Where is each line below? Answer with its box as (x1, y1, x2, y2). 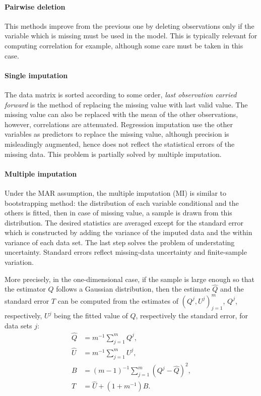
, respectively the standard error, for (136, 310, 248, 321)
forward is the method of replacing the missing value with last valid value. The (5, 99, 248, 109)
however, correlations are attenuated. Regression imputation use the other (5, 119, 233, 129)
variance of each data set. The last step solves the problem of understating (5, 237, 235, 247)
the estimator (5, 284, 46, 294)
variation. (5, 257, 34, 267)
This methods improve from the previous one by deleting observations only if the (5, 20, 254, 31)
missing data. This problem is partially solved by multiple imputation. (5, 148, 222, 159)
